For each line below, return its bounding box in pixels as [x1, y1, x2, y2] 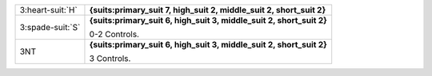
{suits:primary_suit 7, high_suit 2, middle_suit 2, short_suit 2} [89, 5, 326, 15]
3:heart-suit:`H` [19, 5, 78, 15]
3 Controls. [89, 53, 131, 63]
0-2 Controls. [89, 28, 140, 40]
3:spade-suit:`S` [19, 22, 81, 32]
